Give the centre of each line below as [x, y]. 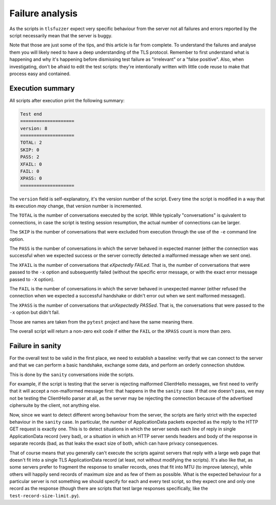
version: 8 [34, 128]
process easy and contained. [40, 74]
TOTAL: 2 [31, 143]
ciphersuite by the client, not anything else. [55, 405]
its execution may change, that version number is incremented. [76, 206]
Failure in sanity [35, 346]
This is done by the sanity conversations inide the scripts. [72, 374]
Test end [31, 114]
